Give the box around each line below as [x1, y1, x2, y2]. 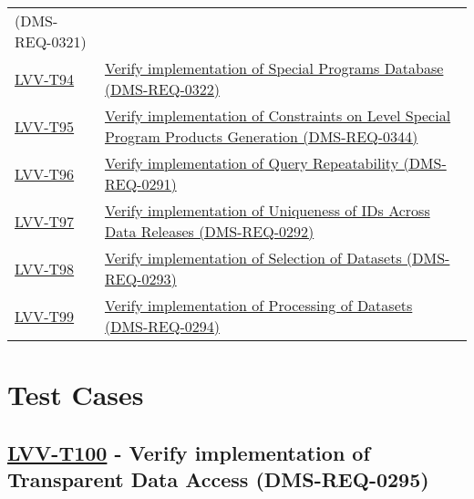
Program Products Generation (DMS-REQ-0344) [104, 126, 418, 147]
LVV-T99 [15, 305, 75, 327]
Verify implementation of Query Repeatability [104, 152, 399, 173]
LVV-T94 [15, 68, 75, 89]
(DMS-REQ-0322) [104, 78, 220, 99]
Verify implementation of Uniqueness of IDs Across [104, 200, 430, 221]
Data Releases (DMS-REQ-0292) [104, 221, 314, 242]
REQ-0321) [15, 31, 87, 52]
